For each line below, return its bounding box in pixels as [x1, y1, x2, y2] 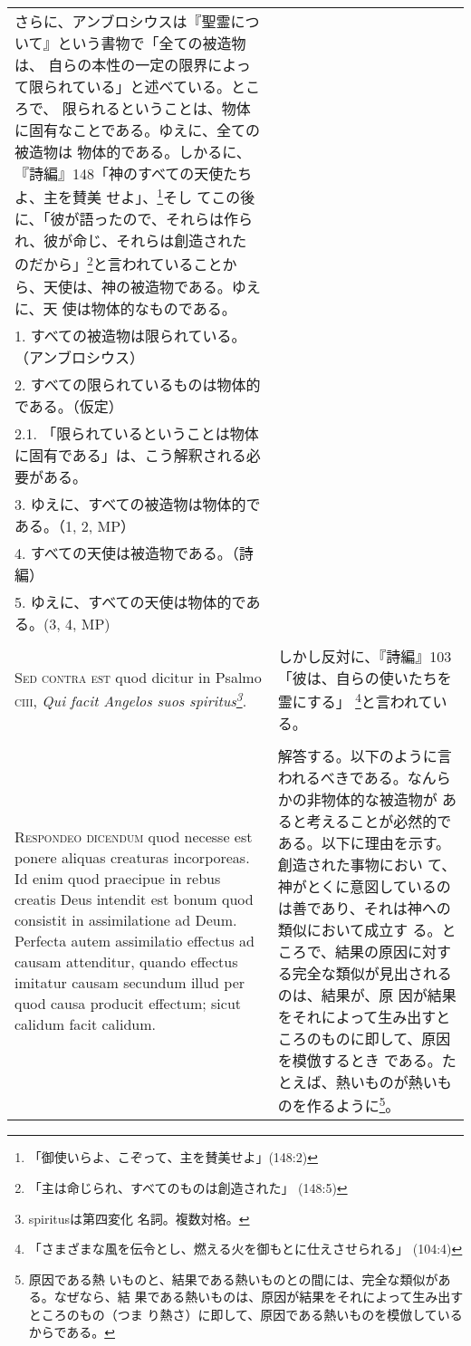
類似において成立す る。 [277, 918, 442, 940]
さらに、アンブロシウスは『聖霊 [14, 11, 231, 32]
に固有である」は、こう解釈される [14, 444, 246, 466]
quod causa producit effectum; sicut [14, 993, 242, 1014]
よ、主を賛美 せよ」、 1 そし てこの [14, 184, 241, 208]
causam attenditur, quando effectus [14, 951, 238, 973]
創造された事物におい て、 [277, 853, 457, 875]
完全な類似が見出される [292, 962, 452, 984]
